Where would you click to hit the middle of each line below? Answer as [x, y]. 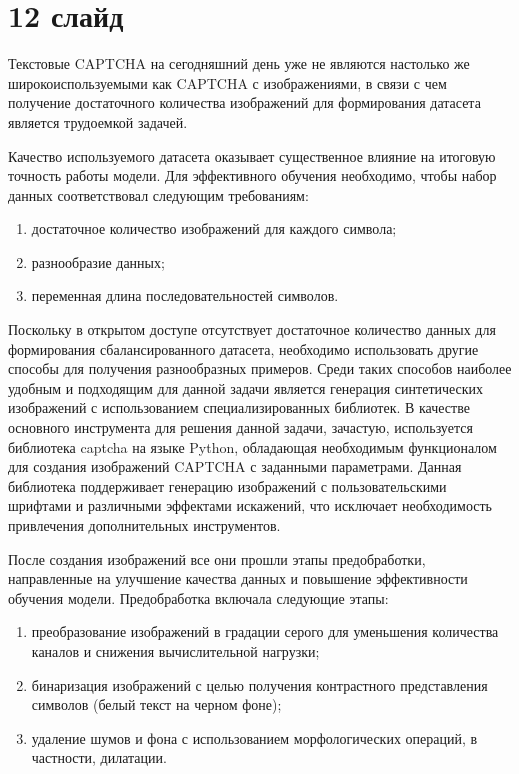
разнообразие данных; [98, 261]
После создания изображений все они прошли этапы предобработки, [217, 558]
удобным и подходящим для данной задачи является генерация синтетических [246, 387]
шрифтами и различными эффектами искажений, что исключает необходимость [250, 505]
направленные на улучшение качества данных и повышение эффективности [238, 578]
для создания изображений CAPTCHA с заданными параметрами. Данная [235, 466]
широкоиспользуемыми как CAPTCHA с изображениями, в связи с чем [227, 82]
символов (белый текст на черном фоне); [156, 704]
